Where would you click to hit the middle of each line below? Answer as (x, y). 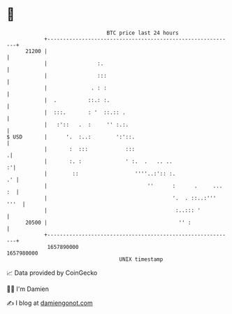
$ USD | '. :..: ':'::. (71, 137)
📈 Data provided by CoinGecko (52, 273)
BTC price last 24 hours (143, 33)
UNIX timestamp (141, 259)
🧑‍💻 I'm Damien (28, 289)
